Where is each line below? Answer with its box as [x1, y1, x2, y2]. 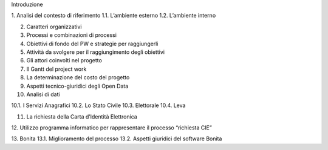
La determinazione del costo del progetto [26, 74, 130, 81]
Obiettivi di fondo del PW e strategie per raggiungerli [26, 40, 159, 47]
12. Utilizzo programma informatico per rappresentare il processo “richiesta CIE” [11, 124, 212, 131]
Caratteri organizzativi [26, 23, 82, 30]
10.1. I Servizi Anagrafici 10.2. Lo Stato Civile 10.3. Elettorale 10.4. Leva [11, 102, 186, 109]
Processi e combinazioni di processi [26, 31, 117, 39]
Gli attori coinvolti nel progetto [26, 57, 103, 64]
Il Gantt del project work [26, 65, 87, 73]
